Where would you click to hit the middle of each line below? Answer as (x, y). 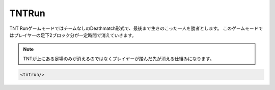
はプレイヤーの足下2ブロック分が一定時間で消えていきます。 (73, 35)
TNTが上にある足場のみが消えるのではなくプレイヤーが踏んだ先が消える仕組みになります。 (119, 59)
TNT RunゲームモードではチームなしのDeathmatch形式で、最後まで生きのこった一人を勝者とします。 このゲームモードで (136, 28)
